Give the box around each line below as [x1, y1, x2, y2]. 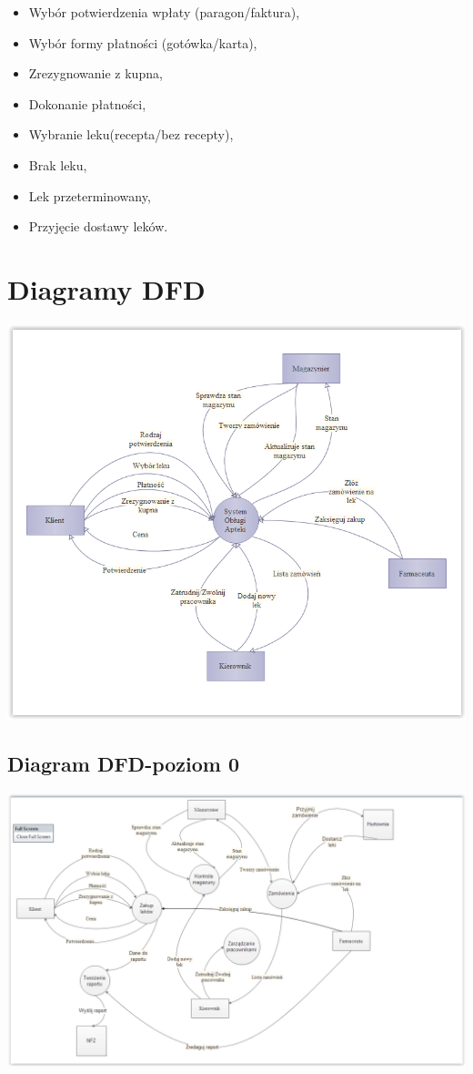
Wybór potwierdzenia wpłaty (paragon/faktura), [28, 3, 300, 21]
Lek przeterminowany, [28, 186, 151, 205]
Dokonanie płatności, [28, 94, 146, 113]
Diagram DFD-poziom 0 [7, 750, 240, 778]
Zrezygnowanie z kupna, [28, 64, 163, 83]
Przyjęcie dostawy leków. [28, 217, 168, 236]
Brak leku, [28, 155, 87, 174]
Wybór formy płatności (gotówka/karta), [28, 33, 257, 52]
